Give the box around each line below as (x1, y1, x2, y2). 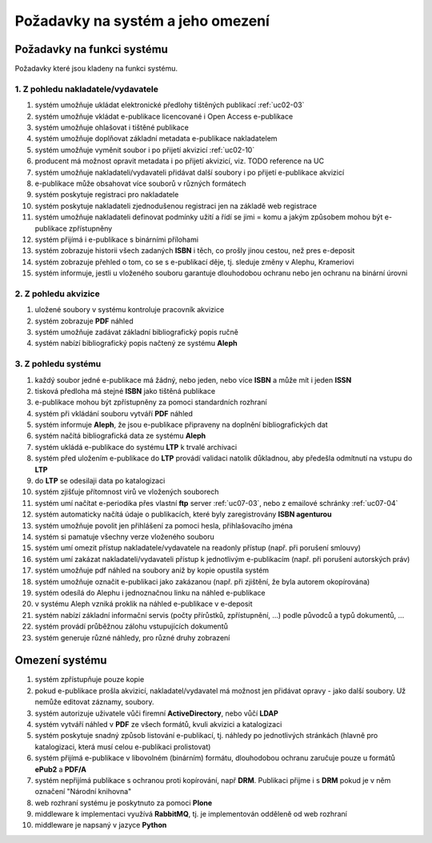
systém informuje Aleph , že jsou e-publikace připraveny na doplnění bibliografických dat (34, 420, 328, 430)
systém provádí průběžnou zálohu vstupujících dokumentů (34, 621, 228, 632)
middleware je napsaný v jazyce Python (34, 821, 167, 830)
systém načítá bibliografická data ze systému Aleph (34, 431, 206, 440)
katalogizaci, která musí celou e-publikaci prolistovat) (34, 741, 211, 752)
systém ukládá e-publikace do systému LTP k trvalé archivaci (34, 442, 238, 452)
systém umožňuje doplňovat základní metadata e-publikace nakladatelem (34, 134, 278, 143)
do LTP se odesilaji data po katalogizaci (34, 476, 166, 486)
